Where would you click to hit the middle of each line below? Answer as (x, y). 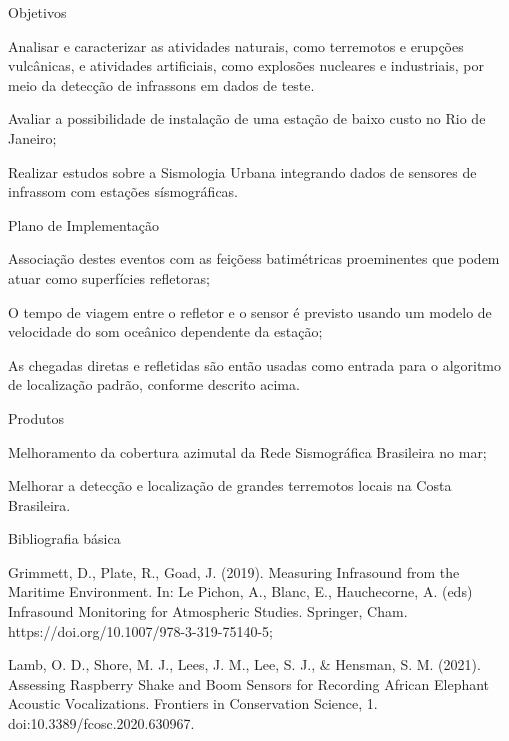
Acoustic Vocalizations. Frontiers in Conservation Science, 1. (193, 703)
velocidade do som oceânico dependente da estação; (165, 331)
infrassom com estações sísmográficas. (123, 191)
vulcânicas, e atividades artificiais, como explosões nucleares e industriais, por (246, 65)
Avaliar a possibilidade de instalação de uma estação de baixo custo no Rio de (247, 118)
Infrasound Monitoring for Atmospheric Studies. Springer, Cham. (208, 611)
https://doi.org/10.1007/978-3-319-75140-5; (140, 630)
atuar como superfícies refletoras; (109, 277)
